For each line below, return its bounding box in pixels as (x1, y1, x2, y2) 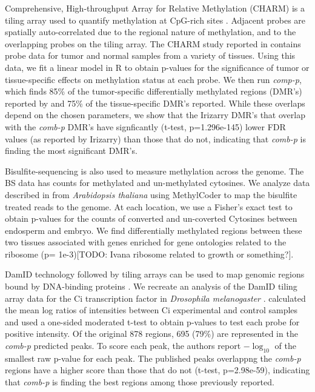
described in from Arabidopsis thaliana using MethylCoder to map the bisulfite (5, 188, 297, 201)
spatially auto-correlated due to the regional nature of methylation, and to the (5, 25, 296, 38)
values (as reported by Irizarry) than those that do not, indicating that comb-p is (5, 132, 306, 145)
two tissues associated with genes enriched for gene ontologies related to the (5, 236, 287, 248)
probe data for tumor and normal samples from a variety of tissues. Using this (5, 49, 296, 62)
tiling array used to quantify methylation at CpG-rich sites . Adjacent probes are (5, 13, 306, 26)
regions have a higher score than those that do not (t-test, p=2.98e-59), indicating (5, 364, 310, 376)
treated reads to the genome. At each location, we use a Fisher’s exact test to (5, 200, 293, 213)
